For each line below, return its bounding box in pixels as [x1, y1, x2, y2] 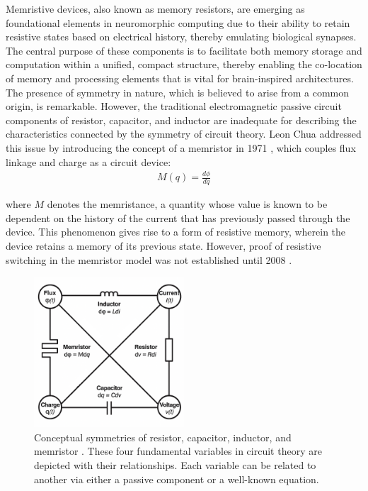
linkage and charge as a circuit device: [6, 154, 171, 169]
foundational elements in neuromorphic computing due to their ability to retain [6, 15, 350, 30]
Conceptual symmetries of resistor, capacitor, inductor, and [34, 429, 292, 444]
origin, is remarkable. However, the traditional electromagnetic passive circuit [6, 99, 342, 114]
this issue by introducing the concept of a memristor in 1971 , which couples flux [6, 140, 356, 155]
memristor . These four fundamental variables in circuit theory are [34, 443, 322, 458]
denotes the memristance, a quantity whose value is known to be [47, 197, 328, 211]
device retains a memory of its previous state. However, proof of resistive [6, 238, 321, 253]
